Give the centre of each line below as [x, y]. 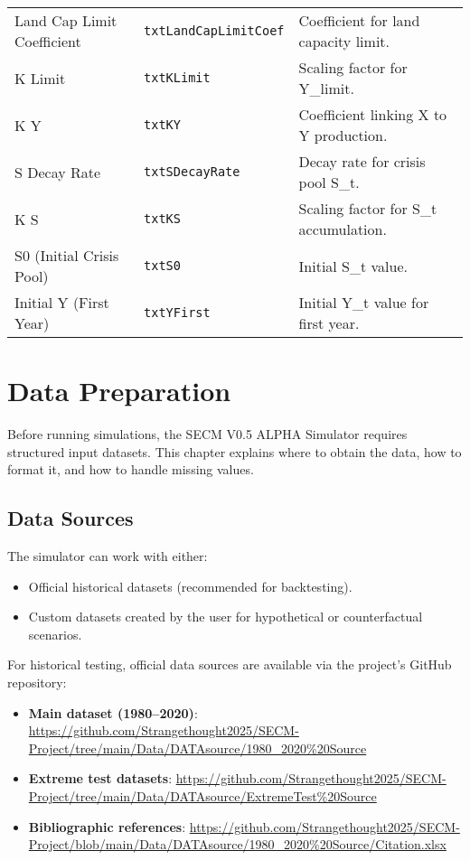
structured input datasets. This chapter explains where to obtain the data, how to [235, 451]
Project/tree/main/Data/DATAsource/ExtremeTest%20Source [202, 796]
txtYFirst [177, 313]
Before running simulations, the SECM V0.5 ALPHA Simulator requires [207, 434]
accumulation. [343, 229]
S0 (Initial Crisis [67, 255]
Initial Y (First [62, 302]
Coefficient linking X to [373, 114]
